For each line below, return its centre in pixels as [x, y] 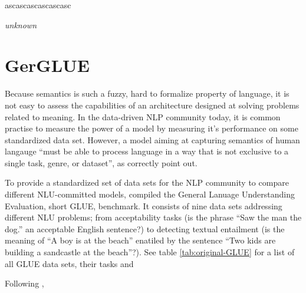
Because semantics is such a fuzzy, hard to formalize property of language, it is [147, 93]
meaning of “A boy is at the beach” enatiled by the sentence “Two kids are [140, 240]
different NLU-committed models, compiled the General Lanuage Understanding [150, 194]
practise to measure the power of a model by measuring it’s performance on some [152, 128]
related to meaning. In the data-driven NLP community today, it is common [143, 116]
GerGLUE [47, 65]
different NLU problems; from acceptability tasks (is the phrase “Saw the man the [153, 217]
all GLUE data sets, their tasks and [69, 263]
